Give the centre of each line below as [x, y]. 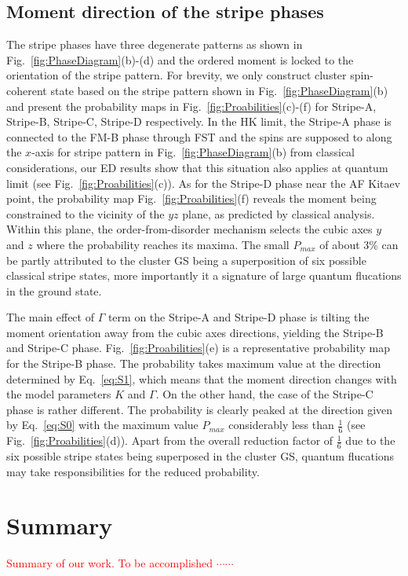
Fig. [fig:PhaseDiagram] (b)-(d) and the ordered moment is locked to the [180, 59]
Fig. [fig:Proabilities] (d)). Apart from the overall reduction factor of [170, 440]
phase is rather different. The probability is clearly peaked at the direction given [200, 409]
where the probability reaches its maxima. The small [163, 244]
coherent [27, 90]
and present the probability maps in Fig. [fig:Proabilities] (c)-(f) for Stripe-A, [191, 106]
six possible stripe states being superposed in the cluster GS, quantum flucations [200, 456]
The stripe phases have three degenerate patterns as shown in [155, 44]
